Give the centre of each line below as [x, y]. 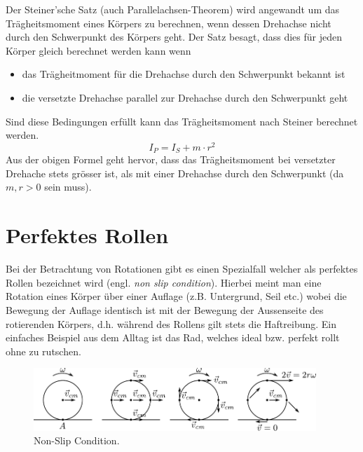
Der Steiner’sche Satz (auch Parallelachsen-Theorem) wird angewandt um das [173, 9]
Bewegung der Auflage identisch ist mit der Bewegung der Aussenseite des [165, 309]
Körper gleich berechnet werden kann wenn [98, 50]
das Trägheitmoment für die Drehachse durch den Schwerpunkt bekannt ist [184, 74]
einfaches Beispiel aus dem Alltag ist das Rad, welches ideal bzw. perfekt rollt [173, 337]
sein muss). [68, 187]
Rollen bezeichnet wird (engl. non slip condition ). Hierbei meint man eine [164, 282]
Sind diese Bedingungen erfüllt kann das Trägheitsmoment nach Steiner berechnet [182, 121]
